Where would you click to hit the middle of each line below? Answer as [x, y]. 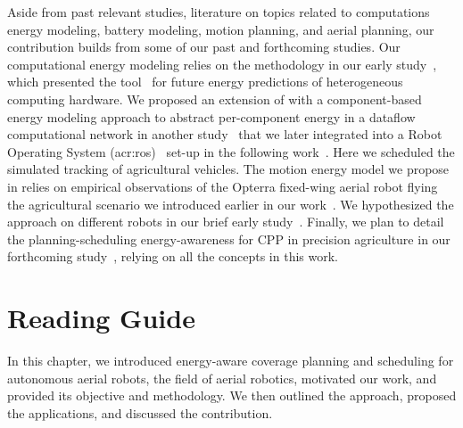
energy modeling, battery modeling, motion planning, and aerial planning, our [221, 29]
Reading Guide [101, 318]
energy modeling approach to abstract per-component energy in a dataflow [211, 116]
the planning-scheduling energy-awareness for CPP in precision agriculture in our [229, 239]
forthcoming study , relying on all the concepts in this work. [173, 256]
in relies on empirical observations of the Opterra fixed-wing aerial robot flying [223, 186]
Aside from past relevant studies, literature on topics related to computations [219, 12]
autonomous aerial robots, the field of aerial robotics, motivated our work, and [222, 378]
